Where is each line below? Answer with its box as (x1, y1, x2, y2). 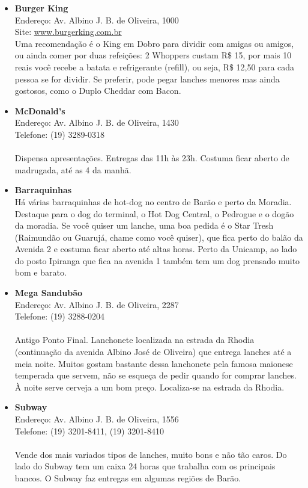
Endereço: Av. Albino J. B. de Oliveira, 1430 (14, 116, 179, 129)
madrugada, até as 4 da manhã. (14, 163, 131, 176)
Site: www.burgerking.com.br (14, 25, 122, 38)
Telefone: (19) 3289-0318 (14, 128, 105, 140)
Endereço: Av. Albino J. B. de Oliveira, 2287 (14, 298, 179, 310)
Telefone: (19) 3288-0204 (14, 310, 105, 323)
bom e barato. (14, 266, 67, 279)
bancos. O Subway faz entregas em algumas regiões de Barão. (14, 471, 241, 484)
